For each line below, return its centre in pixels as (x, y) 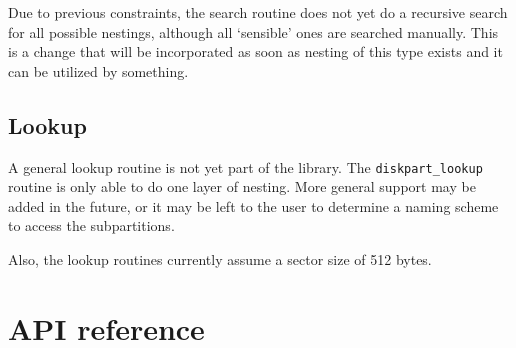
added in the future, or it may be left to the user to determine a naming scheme (253, 205)
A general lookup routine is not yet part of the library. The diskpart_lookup (245, 166)
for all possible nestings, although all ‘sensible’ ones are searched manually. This (253, 31)
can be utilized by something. (98, 70)
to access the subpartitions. (91, 225)
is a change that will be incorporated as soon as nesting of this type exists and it (255, 51)
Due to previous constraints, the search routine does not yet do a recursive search (258, 12)
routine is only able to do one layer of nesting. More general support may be (242, 186)
